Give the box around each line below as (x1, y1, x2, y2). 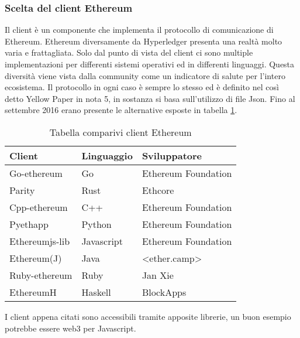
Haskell (81, 285, 111, 299)
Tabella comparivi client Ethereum (49, 125, 192, 139)
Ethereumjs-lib (9, 234, 70, 248)
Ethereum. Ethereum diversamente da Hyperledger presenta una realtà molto (5, 35, 282, 47)
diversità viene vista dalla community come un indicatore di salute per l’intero (5, 69, 285, 81)
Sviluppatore (142, 148, 202, 162)
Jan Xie (142, 268, 174, 282)
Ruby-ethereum (9, 268, 73, 282)
